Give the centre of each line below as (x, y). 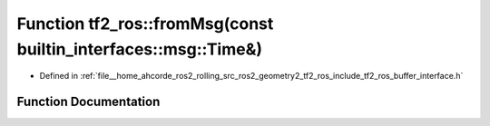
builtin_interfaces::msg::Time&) (140, 49)
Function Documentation (88, 102)
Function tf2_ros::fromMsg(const (145, 24)
